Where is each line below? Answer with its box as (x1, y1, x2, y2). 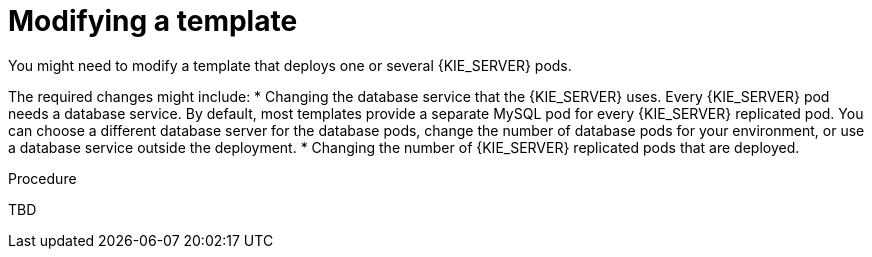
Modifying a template (8, 4, 298, 38)
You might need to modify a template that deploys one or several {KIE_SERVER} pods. (8, 56, 572, 74)
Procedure (8, 169, 77, 187)
